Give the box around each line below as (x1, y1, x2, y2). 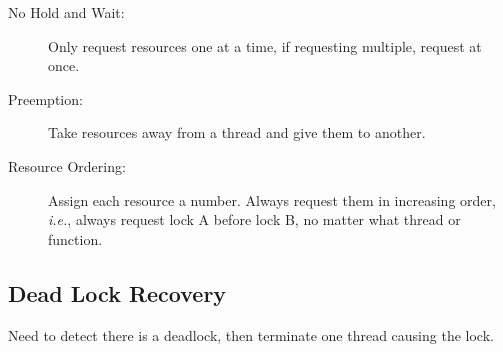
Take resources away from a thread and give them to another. (48, 122, 426, 143)
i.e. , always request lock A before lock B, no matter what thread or (48, 209, 461, 230)
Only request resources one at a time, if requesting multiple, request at (48, 35, 482, 56)
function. (48, 228, 103, 249)
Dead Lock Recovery (8, 277, 227, 308)
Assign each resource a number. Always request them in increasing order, (48, 189, 496, 210)
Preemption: (8, 88, 83, 109)
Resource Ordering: (8, 155, 126, 176)
